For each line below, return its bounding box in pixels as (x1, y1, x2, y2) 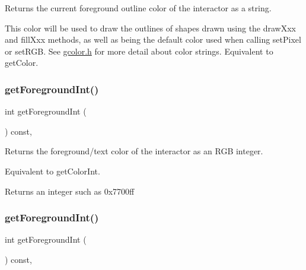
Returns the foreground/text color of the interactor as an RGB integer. (5, 145, 263, 157)
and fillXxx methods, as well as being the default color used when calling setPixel (5, 33, 301, 46)
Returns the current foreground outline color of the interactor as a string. (5, 2, 272, 14)
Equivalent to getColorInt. (5, 164, 100, 177)
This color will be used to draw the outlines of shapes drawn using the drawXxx (5, 21, 297, 34)
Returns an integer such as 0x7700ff (5, 185, 135, 197)
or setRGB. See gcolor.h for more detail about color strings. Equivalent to (5, 45, 273, 57)
